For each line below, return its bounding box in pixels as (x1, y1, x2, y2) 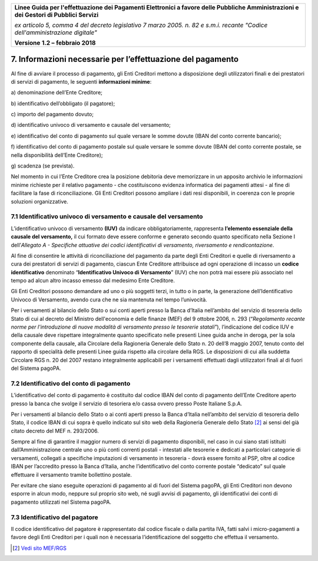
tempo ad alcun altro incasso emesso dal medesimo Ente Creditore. (11, 277, 175, 284)
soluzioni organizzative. (11, 198, 69, 205)
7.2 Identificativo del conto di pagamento (11, 379, 131, 388)
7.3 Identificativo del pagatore (11, 513, 98, 521)
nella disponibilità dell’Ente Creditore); (11, 151, 103, 159)
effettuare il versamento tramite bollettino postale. (11, 471, 132, 478)
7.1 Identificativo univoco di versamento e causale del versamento (11, 212, 203, 221)
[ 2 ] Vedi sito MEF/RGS (12, 544, 67, 552)
